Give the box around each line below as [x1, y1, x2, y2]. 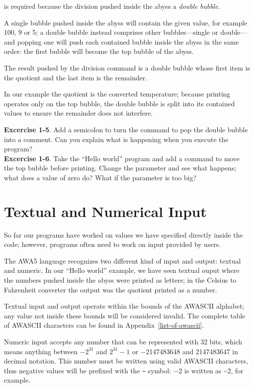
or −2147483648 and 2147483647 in [132, 346, 238, 356]
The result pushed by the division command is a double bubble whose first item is [4, 62, 250, 73]
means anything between [4, 346, 78, 356]
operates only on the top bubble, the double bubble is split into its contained [4, 98, 235, 108]
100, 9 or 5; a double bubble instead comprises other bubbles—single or [4, 27, 218, 37]
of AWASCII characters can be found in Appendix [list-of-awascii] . [4, 320, 204, 330]
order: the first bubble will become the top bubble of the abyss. [4, 46, 194, 56]
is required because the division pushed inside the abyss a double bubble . [4, 1, 220, 11]
